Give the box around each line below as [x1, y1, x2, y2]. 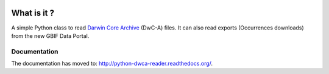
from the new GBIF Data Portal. [11, 32, 90, 39]
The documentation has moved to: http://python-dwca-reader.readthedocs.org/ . [11, 60, 213, 67]
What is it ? [11, 8, 55, 18]
